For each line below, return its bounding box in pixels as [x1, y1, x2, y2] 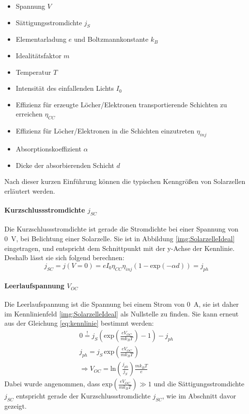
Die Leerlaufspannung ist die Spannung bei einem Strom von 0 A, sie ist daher [4, 299, 239, 309]
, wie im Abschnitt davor [162, 391, 236, 401]
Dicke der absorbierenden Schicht [16, 160, 114, 170]
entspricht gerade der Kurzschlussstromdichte [16, 391, 151, 401]
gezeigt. [4, 400, 27, 411]
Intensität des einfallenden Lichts [16, 83, 114, 93]
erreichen [16, 109, 43, 119]
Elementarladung [16, 34, 66, 44]
